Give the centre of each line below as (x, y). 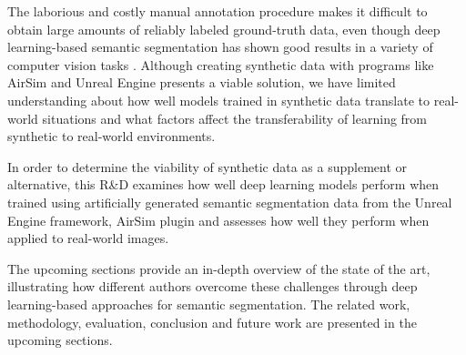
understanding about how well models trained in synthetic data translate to (219, 100)
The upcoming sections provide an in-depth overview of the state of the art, (219, 268)
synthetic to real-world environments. (111, 136)
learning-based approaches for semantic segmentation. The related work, (209, 304)
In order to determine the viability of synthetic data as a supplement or (208, 166)
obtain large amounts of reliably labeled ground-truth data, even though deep (224, 29)
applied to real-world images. (88, 238)
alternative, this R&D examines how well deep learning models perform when (223, 184)
